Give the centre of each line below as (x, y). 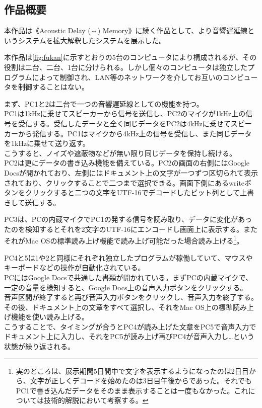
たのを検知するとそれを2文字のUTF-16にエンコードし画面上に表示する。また (131, 229)
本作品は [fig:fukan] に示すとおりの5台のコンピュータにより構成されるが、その (130, 57)
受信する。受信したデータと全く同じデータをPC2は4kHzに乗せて (124, 123)
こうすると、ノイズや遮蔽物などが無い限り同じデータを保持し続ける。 (120, 153)
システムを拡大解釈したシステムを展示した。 (92, 40)
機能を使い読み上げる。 (50, 317)
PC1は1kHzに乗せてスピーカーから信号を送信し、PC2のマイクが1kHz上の (125, 113)
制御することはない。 (53, 87)
